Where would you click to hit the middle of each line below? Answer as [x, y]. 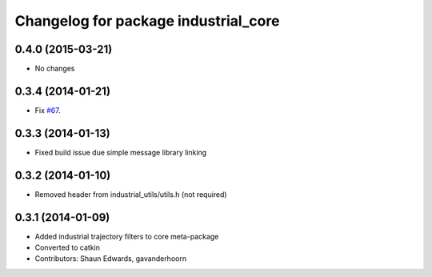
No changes [55, 69]
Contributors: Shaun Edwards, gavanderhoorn [111, 259]
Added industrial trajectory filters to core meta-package [127, 236]
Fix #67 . [48, 110]
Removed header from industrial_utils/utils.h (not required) [131, 194]
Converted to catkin [67, 247]
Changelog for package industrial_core [147, 21]
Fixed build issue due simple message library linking [121, 152]
